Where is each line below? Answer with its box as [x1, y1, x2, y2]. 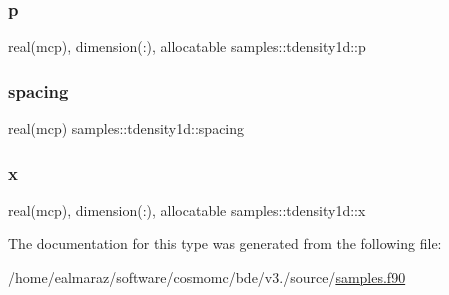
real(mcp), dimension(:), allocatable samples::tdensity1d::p [8, 36, 366, 57]
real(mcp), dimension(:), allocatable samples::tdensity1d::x [8, 199, 366, 220]
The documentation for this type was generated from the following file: [8, 233, 442, 254]
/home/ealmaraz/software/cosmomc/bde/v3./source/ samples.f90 [8, 267, 406, 288]
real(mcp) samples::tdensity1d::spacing [8, 118, 245, 139]
